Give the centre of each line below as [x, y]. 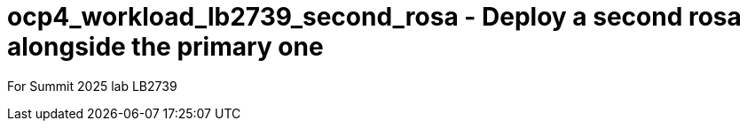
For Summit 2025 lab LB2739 [92, 86]
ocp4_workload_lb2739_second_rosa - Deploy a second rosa [374, 17]
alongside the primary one [165, 47]
